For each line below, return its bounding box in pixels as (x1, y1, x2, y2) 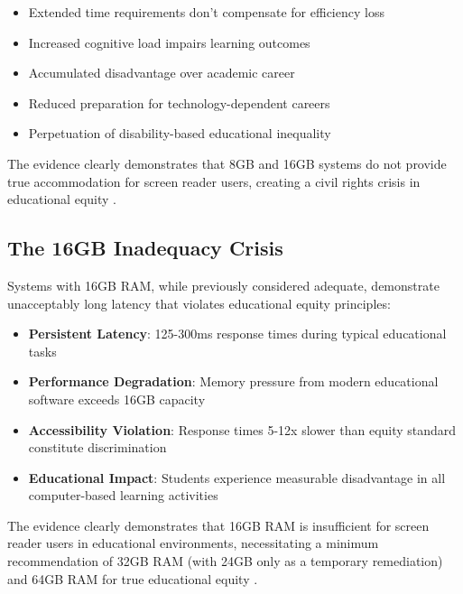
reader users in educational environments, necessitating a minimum (7, 534, 379, 552)
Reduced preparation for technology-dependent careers (28, 93, 330, 112)
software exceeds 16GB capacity (28, 389, 206, 408)
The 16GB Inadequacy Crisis (7, 234, 283, 262)
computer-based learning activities (28, 486, 218, 505)
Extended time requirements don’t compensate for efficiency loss (28, 3, 384, 21)
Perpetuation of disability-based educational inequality (28, 124, 331, 143)
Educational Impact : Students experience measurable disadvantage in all (28, 468, 446, 487)
